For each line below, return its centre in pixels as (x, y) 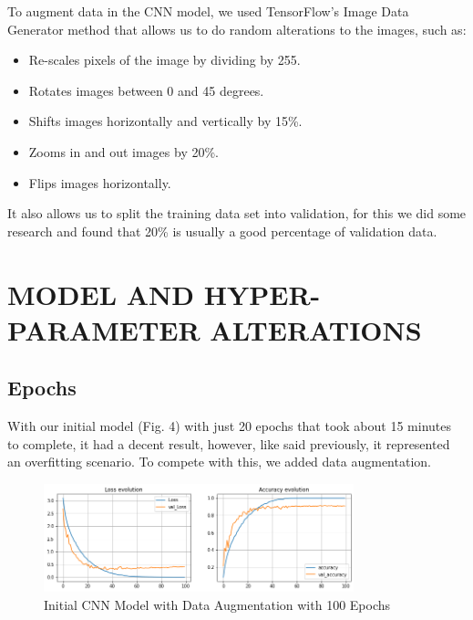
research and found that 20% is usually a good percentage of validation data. (222, 231)
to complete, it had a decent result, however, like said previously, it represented (229, 443)
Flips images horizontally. (100, 182)
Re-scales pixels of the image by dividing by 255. (165, 60)
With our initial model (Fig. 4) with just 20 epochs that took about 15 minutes (230, 426)
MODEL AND (101, 294)
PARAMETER (104, 329)
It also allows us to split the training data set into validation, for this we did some (237, 213)
